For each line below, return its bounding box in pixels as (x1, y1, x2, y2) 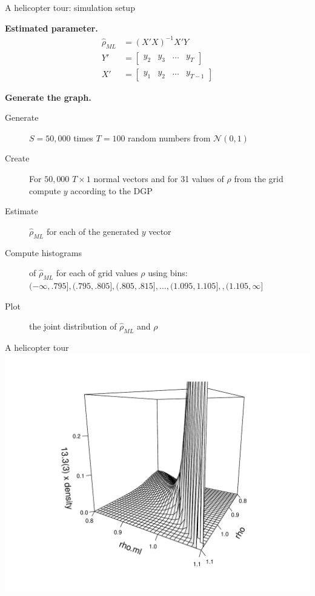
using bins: (148, 266, 188, 279)
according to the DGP (70, 184, 153, 197)
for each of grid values (56, 266, 138, 279)
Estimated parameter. (5, 21, 98, 34)
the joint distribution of (29, 320, 117, 333)
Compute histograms (5, 246, 82, 259)
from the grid (234, 172, 283, 185)
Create (5, 152, 30, 164)
